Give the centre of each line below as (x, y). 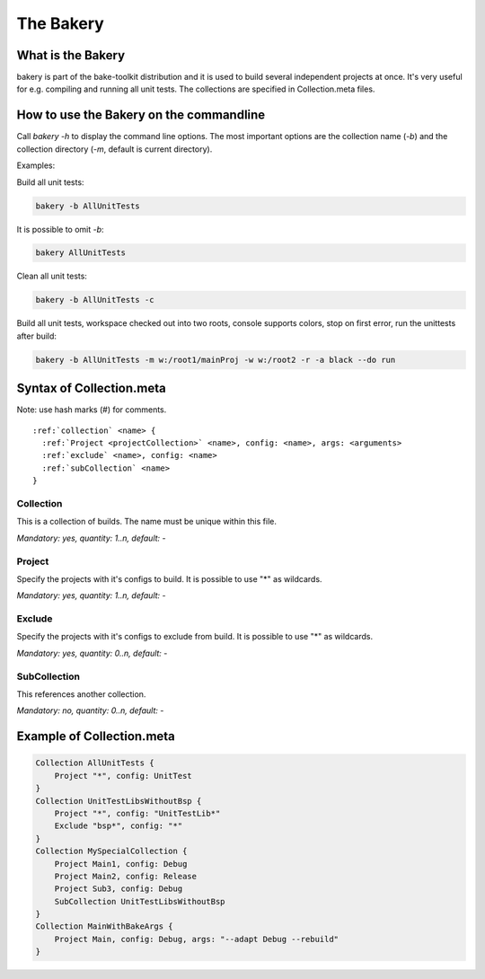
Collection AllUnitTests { (95, 763)
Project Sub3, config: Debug (119, 889)
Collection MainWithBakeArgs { (105, 926)
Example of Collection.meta (96, 736)
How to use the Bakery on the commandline (141, 115)
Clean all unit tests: (52, 276)
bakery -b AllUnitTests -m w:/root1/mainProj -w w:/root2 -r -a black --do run (216, 360)
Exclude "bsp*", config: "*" (119, 826)
